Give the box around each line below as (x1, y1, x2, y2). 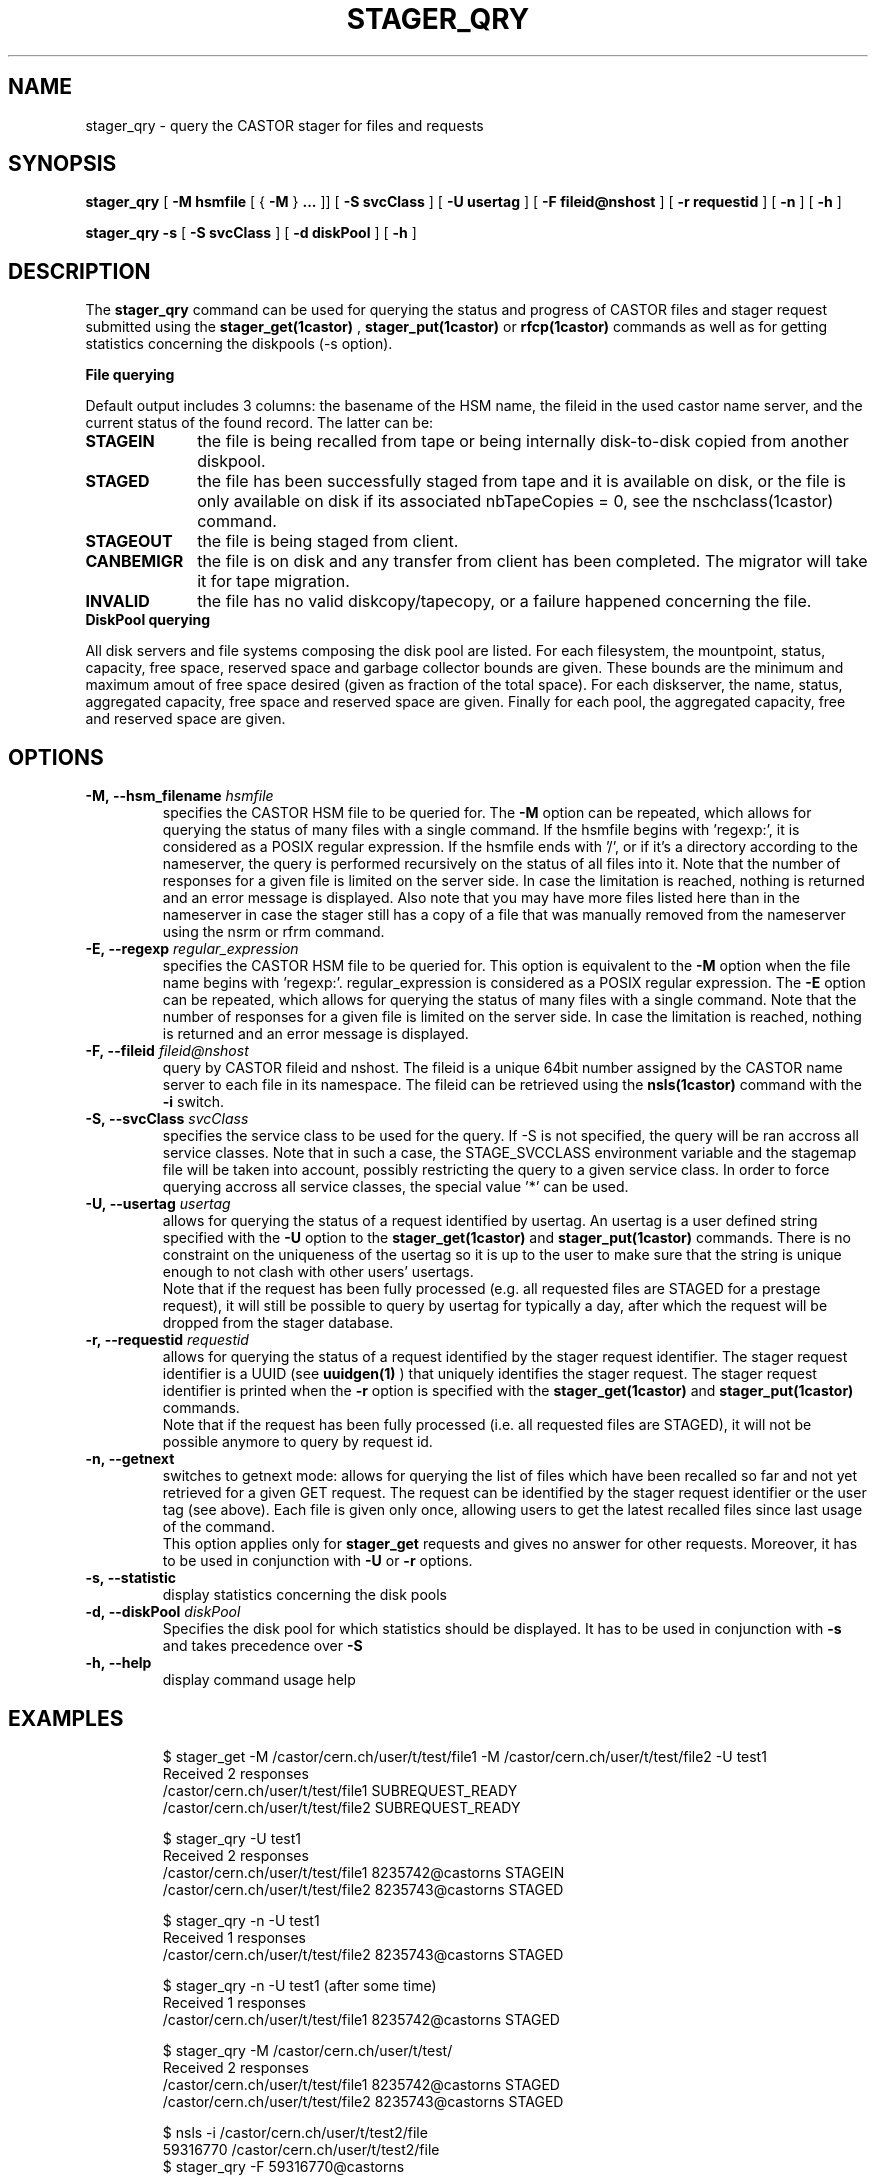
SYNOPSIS (8, 151, 117, 177)
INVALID (85, 591, 150, 612)
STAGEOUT (85, 531, 173, 552)
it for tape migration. (197, 571, 350, 592)
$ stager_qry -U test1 (162, 1829, 301, 1847)
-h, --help (85, 1654, 152, 1672)
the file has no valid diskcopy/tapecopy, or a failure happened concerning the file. (197, 591, 812, 612)
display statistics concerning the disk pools (162, 1586, 447, 1604)
